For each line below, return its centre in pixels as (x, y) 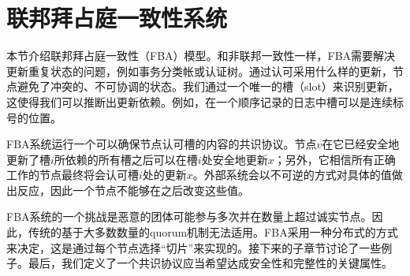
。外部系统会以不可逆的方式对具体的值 (292, 175)
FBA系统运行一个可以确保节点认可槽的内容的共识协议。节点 (162, 144)
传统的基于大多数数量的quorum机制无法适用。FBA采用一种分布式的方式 (213, 232)
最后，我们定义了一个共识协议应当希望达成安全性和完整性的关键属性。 (210, 263)
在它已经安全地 (361, 144)
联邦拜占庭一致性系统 (117, 18)
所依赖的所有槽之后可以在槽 (126, 159)
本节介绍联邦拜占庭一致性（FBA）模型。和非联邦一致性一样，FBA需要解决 (201, 56)
